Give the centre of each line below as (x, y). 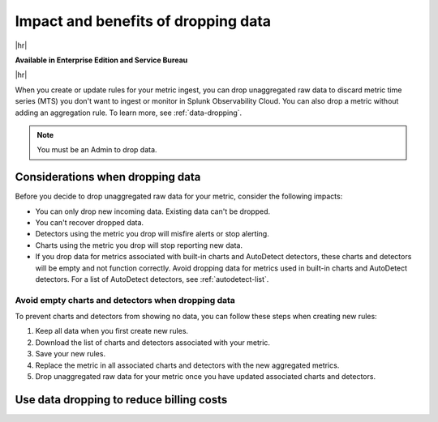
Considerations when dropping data (108, 177)
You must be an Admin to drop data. (97, 150)
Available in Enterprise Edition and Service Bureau (101, 60)
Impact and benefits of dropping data (143, 21)
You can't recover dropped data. (90, 222)
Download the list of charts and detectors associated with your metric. (153, 342)
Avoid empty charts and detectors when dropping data (125, 300)
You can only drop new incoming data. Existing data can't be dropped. (153, 211)
